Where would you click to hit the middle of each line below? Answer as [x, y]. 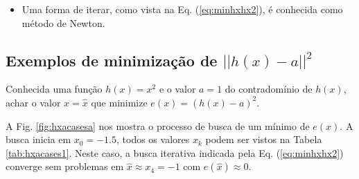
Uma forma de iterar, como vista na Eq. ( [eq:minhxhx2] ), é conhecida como [182, 9]
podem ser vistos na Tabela [264, 139]
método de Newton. [63, 22]
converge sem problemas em [65, 166]
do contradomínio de [269, 89]
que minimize [119, 102]
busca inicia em [38, 139]
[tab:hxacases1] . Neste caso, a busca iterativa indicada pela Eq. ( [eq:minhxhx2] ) [175, 152]
